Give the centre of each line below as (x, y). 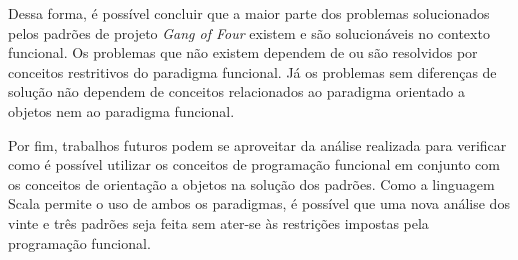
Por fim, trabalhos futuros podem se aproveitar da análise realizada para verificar (257, 144)
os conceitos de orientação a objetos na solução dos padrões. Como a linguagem (251, 183)
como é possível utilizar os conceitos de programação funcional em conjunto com (254, 164)
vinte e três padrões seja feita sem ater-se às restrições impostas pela (218, 222)
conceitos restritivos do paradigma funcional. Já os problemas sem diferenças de (252, 71)
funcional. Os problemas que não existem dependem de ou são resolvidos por (243, 52)
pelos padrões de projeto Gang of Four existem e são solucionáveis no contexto (249, 32)
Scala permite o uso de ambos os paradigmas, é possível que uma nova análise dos (259, 203)
